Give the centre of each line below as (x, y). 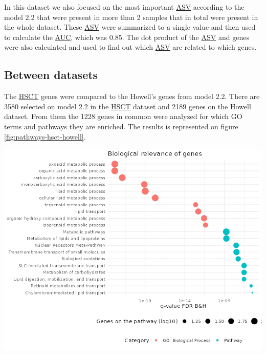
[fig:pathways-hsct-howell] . (45, 136)
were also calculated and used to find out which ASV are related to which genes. (130, 47)
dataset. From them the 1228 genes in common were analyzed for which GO (123, 116)
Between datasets (51, 75)
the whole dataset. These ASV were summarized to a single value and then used (130, 27)
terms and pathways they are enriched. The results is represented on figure (121, 126)
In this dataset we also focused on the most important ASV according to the (124, 7)
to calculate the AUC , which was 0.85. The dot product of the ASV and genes (127, 37)
